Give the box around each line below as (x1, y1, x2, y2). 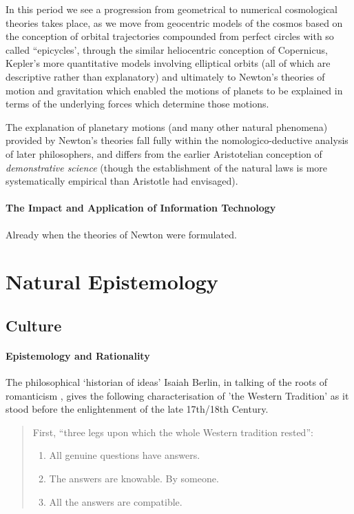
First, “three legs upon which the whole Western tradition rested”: (32, 424, 313, 439)
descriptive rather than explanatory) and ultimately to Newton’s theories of (6, 69, 325, 83)
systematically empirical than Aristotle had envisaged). (6, 174, 238, 188)
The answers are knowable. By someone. (49, 471, 219, 486)
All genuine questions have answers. (49, 448, 200, 462)
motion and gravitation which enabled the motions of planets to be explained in (6, 83, 343, 97)
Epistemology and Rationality (6, 348, 150, 362)
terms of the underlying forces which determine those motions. (6, 96, 269, 111)
